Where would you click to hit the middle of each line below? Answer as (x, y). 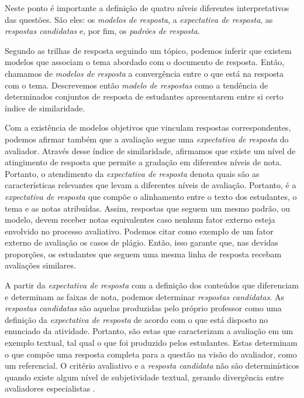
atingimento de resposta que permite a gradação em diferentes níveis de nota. (144, 162)
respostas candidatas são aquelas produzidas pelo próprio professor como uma (143, 308)
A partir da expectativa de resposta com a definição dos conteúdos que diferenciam (152, 285)
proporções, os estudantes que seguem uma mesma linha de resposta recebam (143, 254)
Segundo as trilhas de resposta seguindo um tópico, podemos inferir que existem (148, 50)
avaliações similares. (40, 265)
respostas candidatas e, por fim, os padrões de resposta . (102, 31)
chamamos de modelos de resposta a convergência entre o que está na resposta (144, 73)
